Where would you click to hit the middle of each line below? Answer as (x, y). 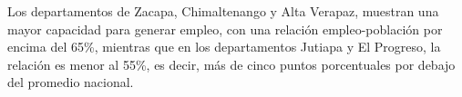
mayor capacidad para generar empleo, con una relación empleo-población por (225, 29)
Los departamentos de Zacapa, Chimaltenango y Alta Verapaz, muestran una (223, 11)
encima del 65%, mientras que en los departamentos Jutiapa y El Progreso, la (224, 47)
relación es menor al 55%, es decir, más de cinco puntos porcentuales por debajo (231, 64)
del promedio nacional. (71, 82)
